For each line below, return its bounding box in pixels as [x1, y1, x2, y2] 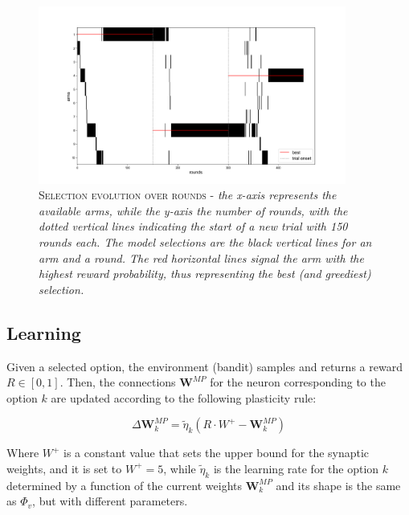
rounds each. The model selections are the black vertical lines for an [39, 233, 372, 250]
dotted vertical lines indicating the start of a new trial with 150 [39, 218, 348, 235]
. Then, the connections [59, 374, 176, 390]
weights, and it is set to [6, 460, 122, 476]
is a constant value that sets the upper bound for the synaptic [63, 444, 370, 461]
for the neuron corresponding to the [210, 374, 386, 390]
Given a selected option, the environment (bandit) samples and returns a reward [6, 358, 403, 374]
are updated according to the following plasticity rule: [51, 389, 317, 406]
